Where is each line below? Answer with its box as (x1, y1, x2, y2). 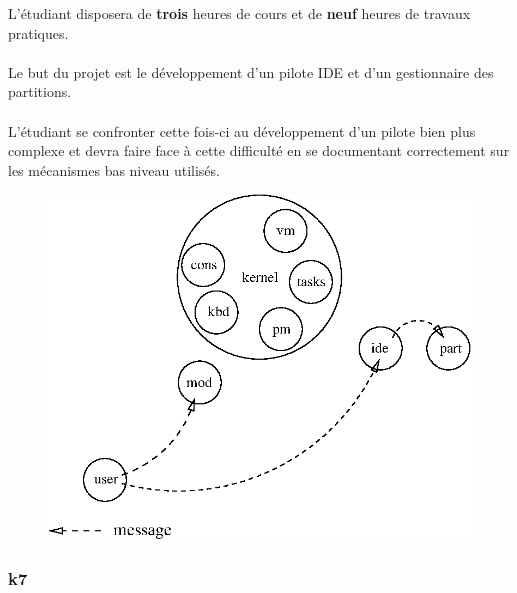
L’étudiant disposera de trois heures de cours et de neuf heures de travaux (8, 3, 471, 23)
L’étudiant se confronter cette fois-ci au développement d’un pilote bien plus (8, 120, 476, 141)
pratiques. (8, 22, 69, 43)
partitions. (8, 81, 72, 102)
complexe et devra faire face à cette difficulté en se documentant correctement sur (8, 140, 510, 161)
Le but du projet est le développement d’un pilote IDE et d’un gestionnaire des (8, 61, 494, 82)
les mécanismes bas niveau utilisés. (8, 159, 220, 180)
